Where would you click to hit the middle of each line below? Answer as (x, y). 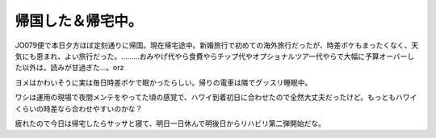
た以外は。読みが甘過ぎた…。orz (69, 68)
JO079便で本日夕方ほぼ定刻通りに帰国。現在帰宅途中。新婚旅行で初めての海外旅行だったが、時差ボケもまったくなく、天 (217, 45)
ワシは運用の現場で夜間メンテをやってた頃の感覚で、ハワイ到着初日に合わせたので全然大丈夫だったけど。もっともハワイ (216, 98)
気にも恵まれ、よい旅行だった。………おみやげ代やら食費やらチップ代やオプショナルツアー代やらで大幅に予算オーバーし (215, 56)
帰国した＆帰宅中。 (79, 21)
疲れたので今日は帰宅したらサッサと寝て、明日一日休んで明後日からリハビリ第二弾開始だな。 (170, 123)
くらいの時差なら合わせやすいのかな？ (79, 108)
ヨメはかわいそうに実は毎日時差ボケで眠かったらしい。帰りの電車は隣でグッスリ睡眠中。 (163, 82)
